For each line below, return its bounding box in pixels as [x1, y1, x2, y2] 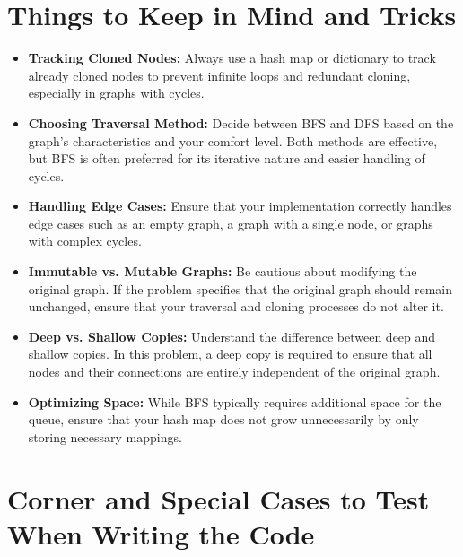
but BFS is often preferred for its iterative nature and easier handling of [28, 149, 425, 168]
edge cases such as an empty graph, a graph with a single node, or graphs [28, 213, 433, 232]
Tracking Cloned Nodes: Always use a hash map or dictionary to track [28, 48, 436, 67]
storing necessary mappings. [28, 427, 182, 446]
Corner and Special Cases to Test [7, 480, 430, 517]
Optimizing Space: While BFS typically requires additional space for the [28, 392, 441, 411]
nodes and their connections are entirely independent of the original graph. [28, 362, 441, 381]
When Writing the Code [7, 515, 315, 552]
